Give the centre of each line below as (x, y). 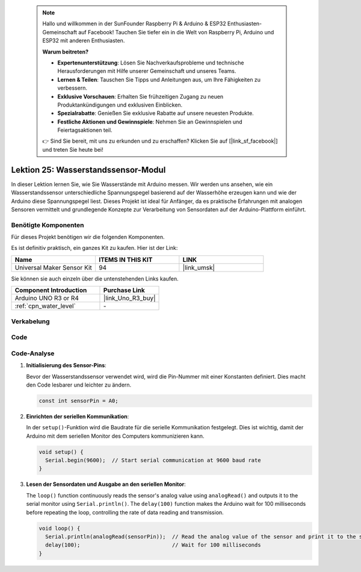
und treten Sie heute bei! (73, 149)
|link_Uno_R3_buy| (129, 298)
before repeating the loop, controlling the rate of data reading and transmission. (125, 512)
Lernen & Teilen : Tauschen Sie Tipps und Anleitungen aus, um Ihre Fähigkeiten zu (159, 79)
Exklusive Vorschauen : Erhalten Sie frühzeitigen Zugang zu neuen (140, 96)
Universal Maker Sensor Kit (54, 267)
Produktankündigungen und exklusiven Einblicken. (120, 105)
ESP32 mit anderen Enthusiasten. (84, 41)
